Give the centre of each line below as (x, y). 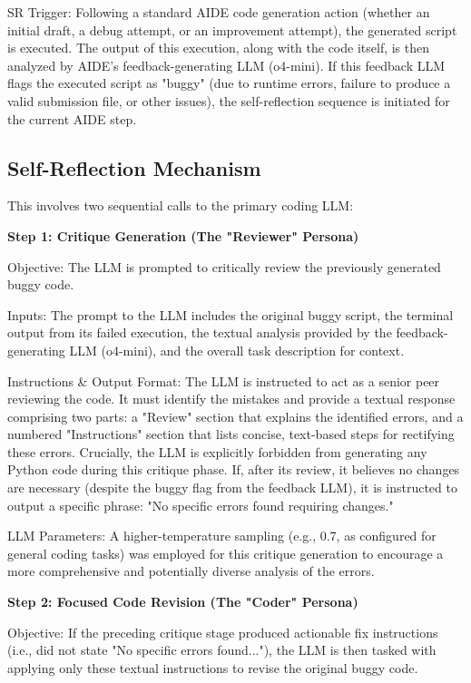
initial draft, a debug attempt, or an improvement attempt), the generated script (232, 29)
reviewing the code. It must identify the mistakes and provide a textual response (231, 399)
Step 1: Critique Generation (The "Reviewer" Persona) (183, 235)
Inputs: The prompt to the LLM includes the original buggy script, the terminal (231, 314)
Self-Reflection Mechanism (134, 167)
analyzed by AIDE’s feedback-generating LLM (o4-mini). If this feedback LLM (226, 65)
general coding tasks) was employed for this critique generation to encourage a (226, 553)
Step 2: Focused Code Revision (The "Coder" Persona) (183, 602)
